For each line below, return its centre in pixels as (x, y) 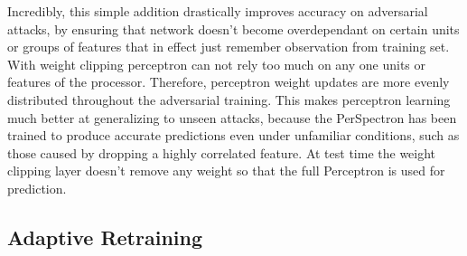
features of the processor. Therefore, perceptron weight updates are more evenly (229, 82)
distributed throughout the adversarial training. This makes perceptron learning (229, 99)
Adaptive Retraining (105, 237)
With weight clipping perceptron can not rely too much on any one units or (217, 64)
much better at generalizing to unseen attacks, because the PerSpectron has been (232, 117)
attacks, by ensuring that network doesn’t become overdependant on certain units (233, 28)
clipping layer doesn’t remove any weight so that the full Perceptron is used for (226, 171)
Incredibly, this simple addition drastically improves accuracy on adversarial (218, 11)
